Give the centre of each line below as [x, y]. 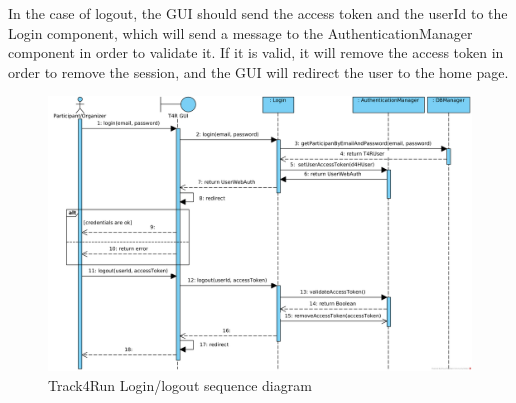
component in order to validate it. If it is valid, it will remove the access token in [256, 52]
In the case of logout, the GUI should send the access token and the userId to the [258, 13]
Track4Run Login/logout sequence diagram [180, 384]
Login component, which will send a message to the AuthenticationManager [240, 32]
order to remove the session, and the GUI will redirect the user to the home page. [258, 71]
